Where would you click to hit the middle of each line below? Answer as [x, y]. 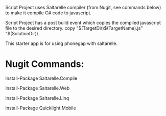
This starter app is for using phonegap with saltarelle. [61, 43]
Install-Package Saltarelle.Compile [41, 78]
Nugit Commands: [45, 64]
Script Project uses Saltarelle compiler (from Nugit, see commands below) [83, 7]
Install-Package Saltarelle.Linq [37, 98]
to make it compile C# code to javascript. [49, 13]
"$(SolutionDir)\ [22, 33]
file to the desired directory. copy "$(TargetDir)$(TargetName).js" [74, 28]
